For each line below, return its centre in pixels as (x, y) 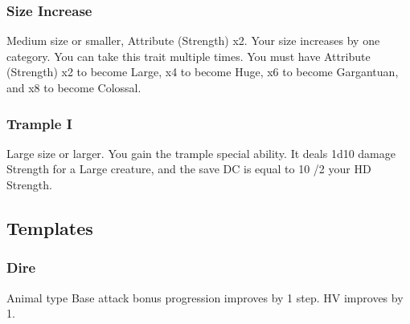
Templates (50, 227)
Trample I (39, 123)
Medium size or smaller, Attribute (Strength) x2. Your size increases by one (193, 40)
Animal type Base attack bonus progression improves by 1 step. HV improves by (205, 297)
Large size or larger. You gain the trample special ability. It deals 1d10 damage (201, 153)
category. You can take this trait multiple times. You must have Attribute (189, 56)
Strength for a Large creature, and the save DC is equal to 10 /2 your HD (189, 169)
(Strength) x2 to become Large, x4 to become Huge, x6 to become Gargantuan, (203, 72)
